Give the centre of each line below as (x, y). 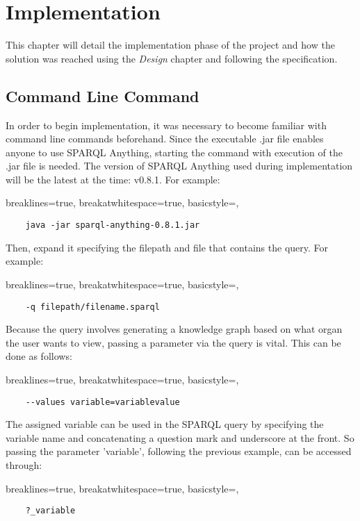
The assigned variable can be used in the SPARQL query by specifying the (165, 424)
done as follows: (39, 356)
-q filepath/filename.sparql (92, 307)
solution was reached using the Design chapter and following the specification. (172, 58)
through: (24, 464)
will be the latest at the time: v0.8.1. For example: (113, 179)
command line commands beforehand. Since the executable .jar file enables (165, 139)
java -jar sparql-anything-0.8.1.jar (113, 225)
